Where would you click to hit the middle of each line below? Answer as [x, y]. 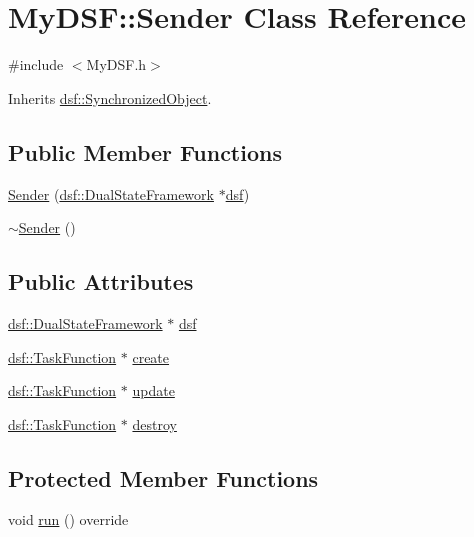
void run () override [68, 519]
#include [36, 64]
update [153, 390]
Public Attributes [101, 281]
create [151, 356]
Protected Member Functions [163, 477]
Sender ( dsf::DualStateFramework [111, 193]
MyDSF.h [116, 64]
